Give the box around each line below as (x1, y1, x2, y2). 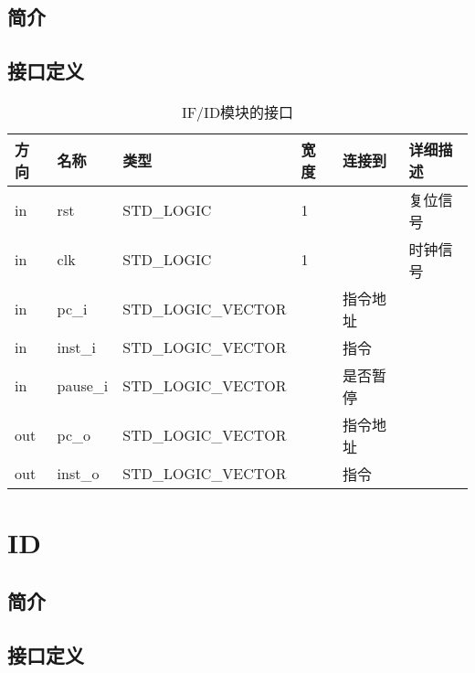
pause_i (57, 375, 109, 397)
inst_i (57, 336, 96, 358)
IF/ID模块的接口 (181, 101, 294, 123)
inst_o (57, 463, 100, 485)
